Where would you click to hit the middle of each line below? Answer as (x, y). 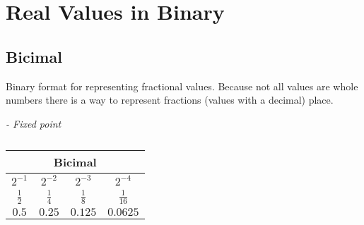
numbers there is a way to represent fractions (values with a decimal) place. (170, 100)
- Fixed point (34, 123)
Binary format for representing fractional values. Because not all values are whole (182, 86)
